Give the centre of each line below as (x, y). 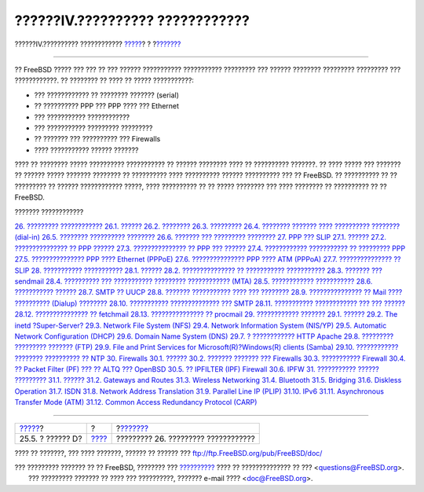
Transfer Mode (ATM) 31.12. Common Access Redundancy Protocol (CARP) (136, 402)
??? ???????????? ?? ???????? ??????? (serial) (107, 95)
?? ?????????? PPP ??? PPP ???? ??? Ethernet (107, 106)
